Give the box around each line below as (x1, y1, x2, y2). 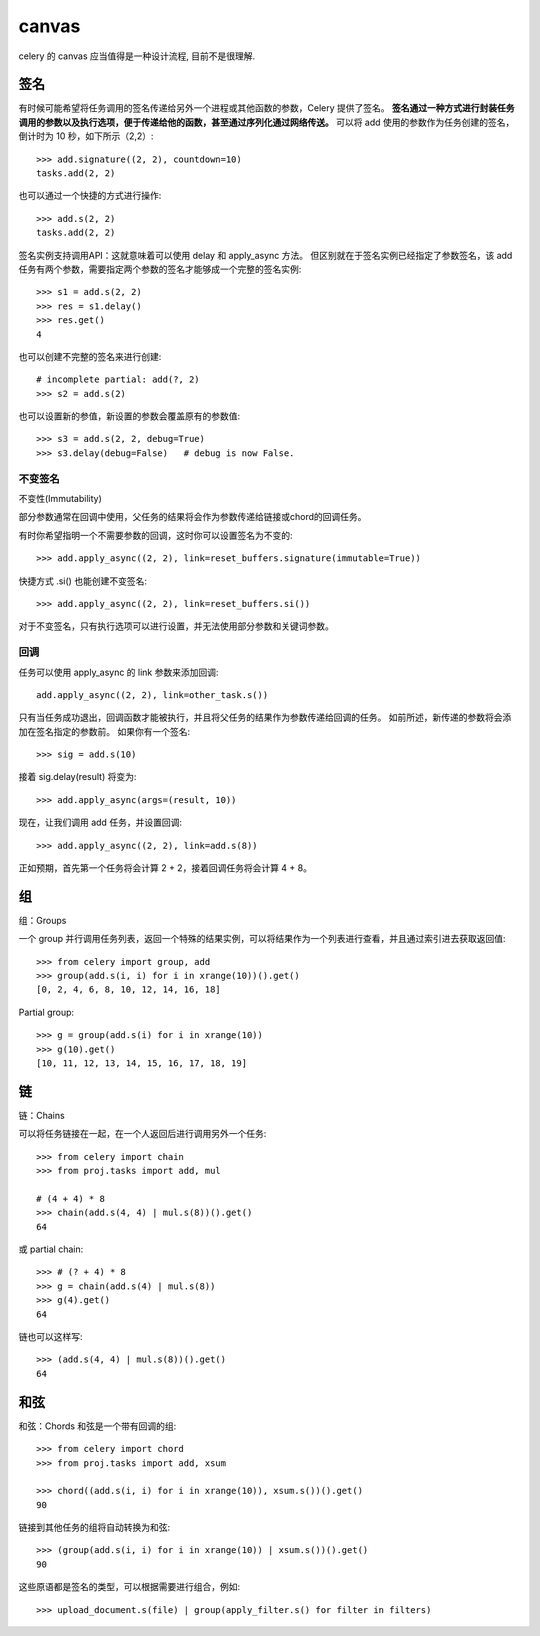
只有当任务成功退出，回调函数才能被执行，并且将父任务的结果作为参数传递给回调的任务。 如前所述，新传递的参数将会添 (18, 711, 512, 724)
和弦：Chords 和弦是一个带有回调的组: (18, 1420, 177, 1432)
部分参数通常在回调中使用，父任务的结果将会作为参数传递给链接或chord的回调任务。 (18, 511, 367, 523)
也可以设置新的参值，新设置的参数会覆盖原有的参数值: (18, 410, 241, 422)
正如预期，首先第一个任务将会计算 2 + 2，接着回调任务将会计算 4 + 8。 (18, 862, 312, 874)
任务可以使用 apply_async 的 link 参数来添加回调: (18, 666, 219, 678)
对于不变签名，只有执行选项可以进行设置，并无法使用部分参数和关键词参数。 (18, 620, 334, 632)
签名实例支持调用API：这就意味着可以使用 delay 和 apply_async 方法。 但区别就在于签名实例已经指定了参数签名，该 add (18, 249, 513, 261)
